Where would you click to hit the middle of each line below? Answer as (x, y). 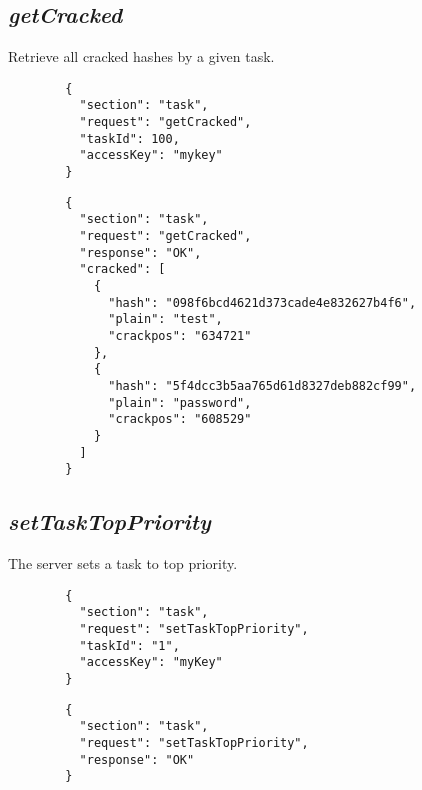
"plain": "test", (165, 319)
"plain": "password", (180, 402)
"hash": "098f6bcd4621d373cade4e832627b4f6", (262, 302)
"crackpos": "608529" (180, 419)
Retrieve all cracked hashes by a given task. (141, 56)
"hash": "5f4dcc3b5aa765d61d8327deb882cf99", (262, 385)
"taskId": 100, (129, 138)
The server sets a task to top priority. (123, 563)
